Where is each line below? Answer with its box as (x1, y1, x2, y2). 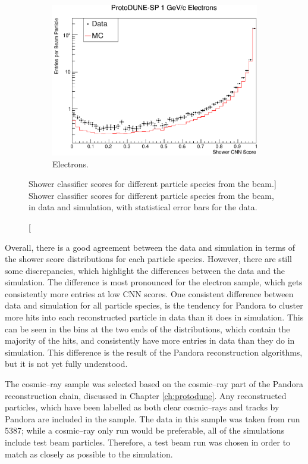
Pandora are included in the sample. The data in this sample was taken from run (5, 412, 300, 425)
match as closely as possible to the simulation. (5, 447, 173, 460)
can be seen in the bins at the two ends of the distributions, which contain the (5, 322, 290, 335)
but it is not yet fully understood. (5, 357, 128, 370)
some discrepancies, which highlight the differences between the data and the (5, 264, 285, 276)
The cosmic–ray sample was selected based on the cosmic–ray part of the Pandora (5, 378, 304, 390)
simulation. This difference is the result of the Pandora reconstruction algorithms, (5, 345, 303, 358)
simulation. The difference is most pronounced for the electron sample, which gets (5, 276, 303, 288)
